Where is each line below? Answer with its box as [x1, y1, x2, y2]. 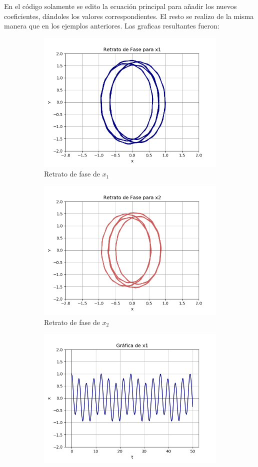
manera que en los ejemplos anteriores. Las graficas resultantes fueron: [4, 20, 219, 31]
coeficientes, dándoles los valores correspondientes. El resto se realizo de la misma [4, 10, 254, 21]
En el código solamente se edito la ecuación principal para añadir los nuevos [4, 1, 237, 11]
